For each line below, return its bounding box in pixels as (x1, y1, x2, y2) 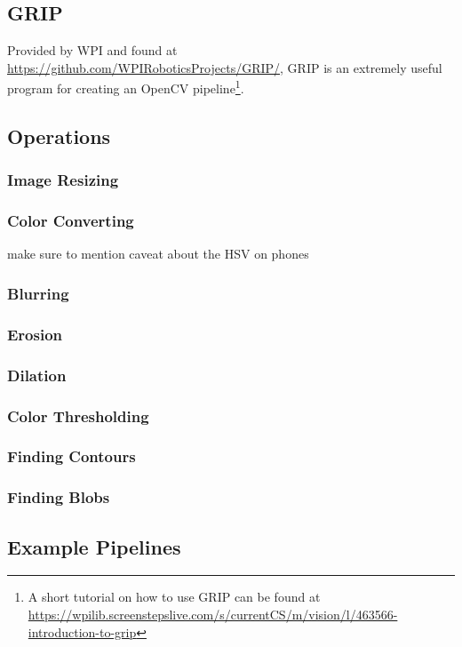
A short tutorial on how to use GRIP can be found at (28, 587, 321, 606)
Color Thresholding (7, 404, 149, 427)
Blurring (7, 283, 69, 304)
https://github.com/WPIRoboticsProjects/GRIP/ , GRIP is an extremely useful (7, 58, 442, 76)
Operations (7, 123, 111, 150)
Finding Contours (7, 445, 136, 467)
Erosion (7, 323, 63, 345)
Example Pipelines (7, 532, 181, 560)
